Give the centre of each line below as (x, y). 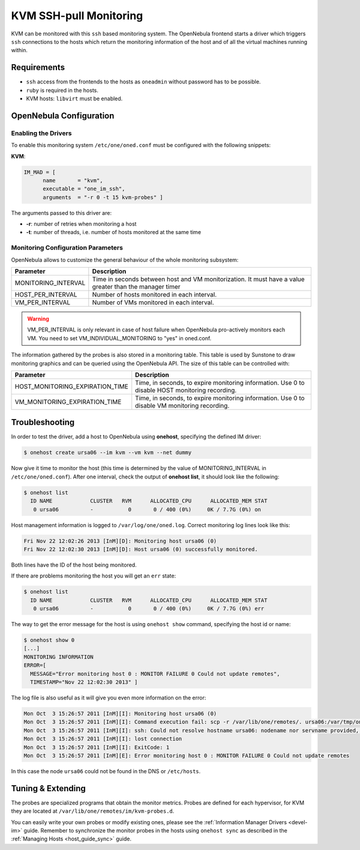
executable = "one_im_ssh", (84, 189)
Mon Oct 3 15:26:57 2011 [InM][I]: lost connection (103, 739)
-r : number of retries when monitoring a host (81, 224)
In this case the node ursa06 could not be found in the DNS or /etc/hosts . (106, 771)
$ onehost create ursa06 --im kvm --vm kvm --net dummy (108, 453)
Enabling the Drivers (41, 133)
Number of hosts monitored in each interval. (154, 295)
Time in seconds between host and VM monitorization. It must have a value (199, 279)
